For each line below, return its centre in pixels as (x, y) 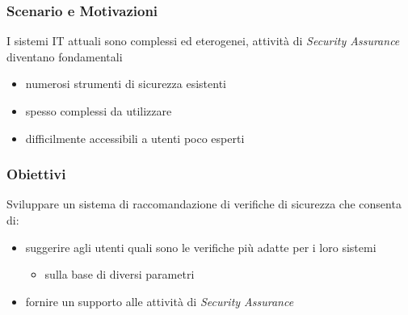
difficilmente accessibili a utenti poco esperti (135, 138)
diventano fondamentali (65, 56)
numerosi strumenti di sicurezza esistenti (126, 84)
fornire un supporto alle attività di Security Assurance (160, 301)
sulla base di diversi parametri (120, 274)
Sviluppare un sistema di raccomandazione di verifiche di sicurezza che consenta (204, 204)
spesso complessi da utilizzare (99, 111)
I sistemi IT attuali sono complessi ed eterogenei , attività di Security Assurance (203, 41)
